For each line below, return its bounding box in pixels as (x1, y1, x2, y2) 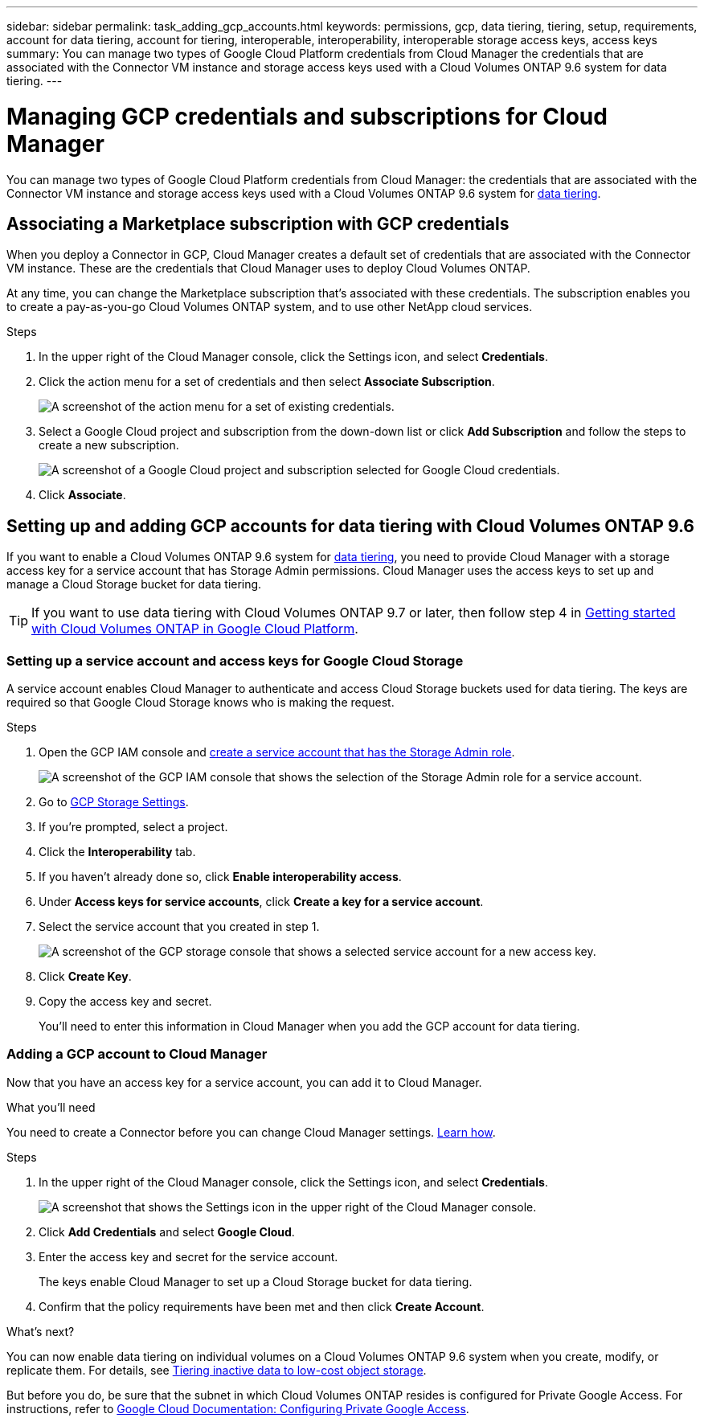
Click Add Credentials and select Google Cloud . (39, 1224, 295, 1239)
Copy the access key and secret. (39, 994, 212, 1008)
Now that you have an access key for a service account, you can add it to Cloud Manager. (6, 1075, 482, 1089)
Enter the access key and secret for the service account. (39, 1249, 338, 1264)
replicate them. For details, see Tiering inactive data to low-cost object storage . (6, 1363, 427, 1377)
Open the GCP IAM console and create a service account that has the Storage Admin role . (39, 744, 515, 759)
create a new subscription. (39, 438, 179, 453)
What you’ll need (6, 1100, 96, 1114)
